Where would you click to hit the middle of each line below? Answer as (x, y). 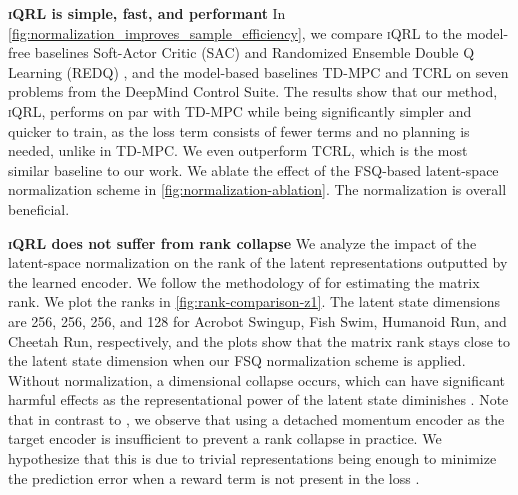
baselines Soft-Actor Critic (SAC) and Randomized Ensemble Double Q (254, 52)
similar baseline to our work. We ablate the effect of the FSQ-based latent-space (253, 169)
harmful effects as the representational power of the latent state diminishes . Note (258, 399)
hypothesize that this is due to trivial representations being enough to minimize (252, 458)
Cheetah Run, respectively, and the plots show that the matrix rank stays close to (259, 340)
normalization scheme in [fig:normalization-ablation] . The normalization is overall (257, 189)
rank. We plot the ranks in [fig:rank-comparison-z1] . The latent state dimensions (254, 301)
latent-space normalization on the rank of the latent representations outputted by (258, 262)
